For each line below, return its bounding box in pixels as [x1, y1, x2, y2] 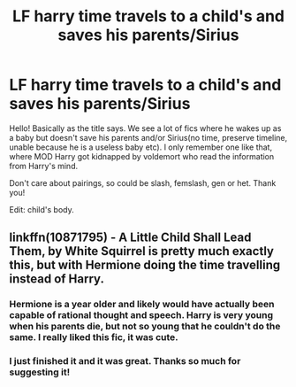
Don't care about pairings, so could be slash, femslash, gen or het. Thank [9, 177, 277, 188]
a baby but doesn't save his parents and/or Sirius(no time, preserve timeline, [9, 132, 288, 143]
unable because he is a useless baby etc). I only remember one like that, [9, 142, 272, 152]
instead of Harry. [9, 272, 104, 287]
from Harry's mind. [9, 160, 78, 171]
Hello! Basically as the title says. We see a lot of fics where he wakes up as [9, 122, 282, 134]
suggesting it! [9, 366, 71, 378]
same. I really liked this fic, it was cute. [9, 331, 178, 344]
